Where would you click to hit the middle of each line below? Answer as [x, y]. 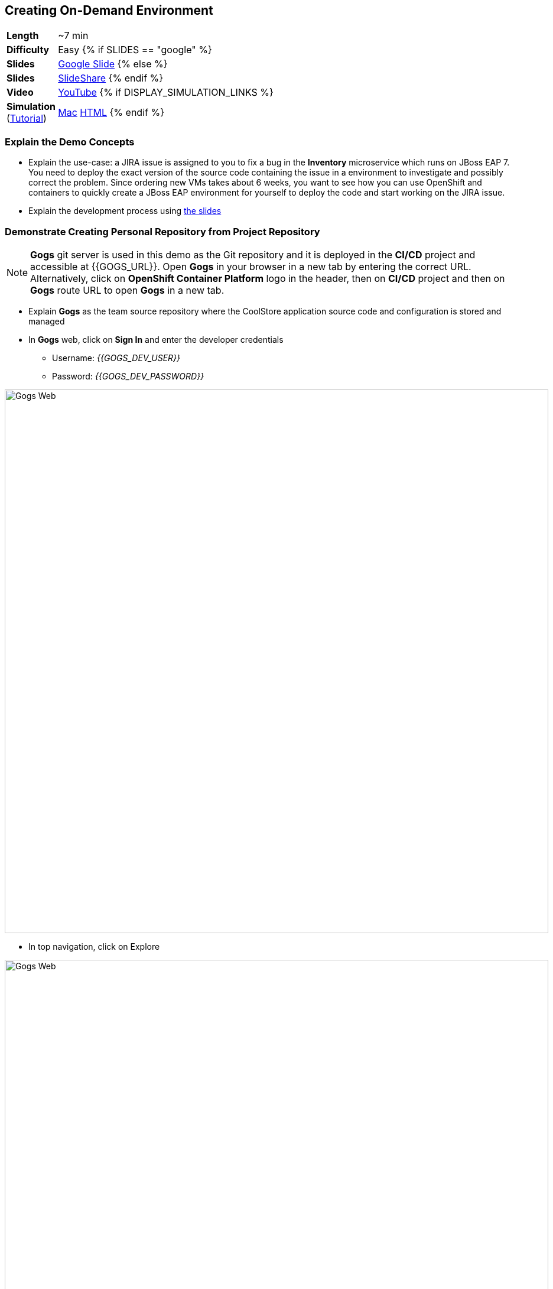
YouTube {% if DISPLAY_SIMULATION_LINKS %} [166, 92]
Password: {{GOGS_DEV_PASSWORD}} [128, 376]
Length [23, 36]
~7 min [73, 36]
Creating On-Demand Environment [109, 10]
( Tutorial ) [27, 118]
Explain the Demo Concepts [70, 142]
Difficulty [28, 50]
